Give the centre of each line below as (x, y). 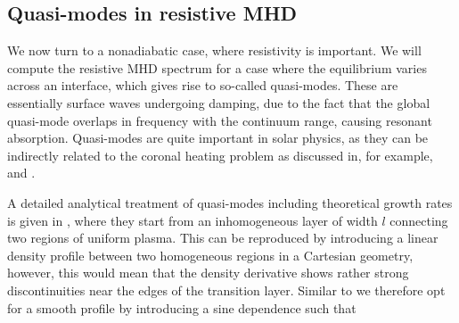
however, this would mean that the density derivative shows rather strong (208, 273)
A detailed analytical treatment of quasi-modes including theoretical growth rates (230, 202)
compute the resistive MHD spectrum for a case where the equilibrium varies (217, 67)
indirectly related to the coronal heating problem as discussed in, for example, (220, 155)
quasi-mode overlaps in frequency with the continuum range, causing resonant (220, 120)
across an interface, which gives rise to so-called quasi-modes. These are (203, 85)
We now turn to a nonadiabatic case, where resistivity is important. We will (214, 50)
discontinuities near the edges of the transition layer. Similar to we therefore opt (226, 290)
